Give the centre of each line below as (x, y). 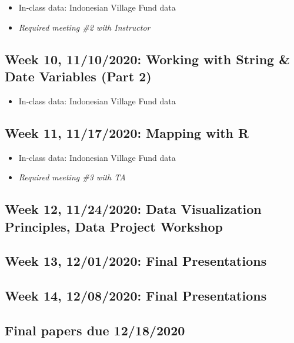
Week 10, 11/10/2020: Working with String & (147, 59)
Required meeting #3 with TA (72, 177)
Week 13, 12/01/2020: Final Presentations (136, 261)
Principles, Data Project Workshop (114, 226)
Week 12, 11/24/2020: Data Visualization (133, 209)
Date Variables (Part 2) (78, 76)
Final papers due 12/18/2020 (95, 330)
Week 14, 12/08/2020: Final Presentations (136, 296)
